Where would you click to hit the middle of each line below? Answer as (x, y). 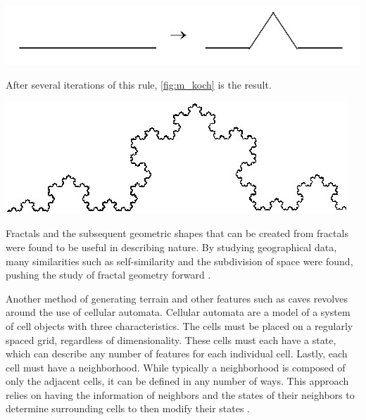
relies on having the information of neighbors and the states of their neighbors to (180, 394)
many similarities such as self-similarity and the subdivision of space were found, (179, 261)
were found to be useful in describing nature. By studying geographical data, (171, 247)
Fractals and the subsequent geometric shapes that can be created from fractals (177, 233)
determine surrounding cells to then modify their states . (128, 408)
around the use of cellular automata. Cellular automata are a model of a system (178, 312)
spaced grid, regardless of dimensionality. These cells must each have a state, (171, 339)
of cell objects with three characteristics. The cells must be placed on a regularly (179, 325)
